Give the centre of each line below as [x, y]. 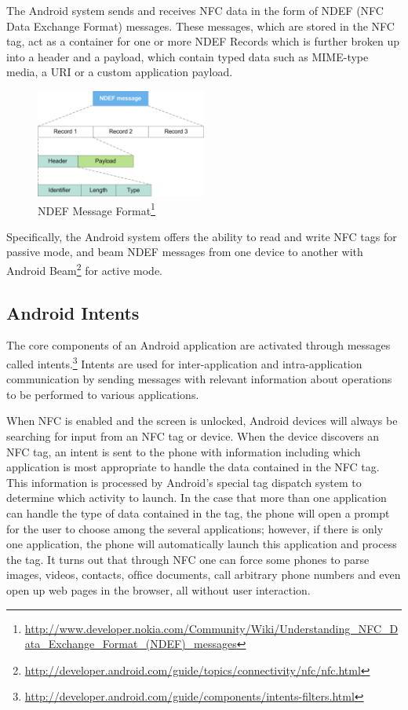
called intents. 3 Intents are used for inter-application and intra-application [184, 362]
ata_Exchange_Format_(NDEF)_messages [131, 644]
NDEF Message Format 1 [97, 209]
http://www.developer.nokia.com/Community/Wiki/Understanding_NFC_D [211, 628]
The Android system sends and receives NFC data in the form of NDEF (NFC [195, 10]
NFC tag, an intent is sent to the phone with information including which [184, 451]
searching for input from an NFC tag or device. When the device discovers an [193, 436]
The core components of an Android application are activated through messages [199, 345]
